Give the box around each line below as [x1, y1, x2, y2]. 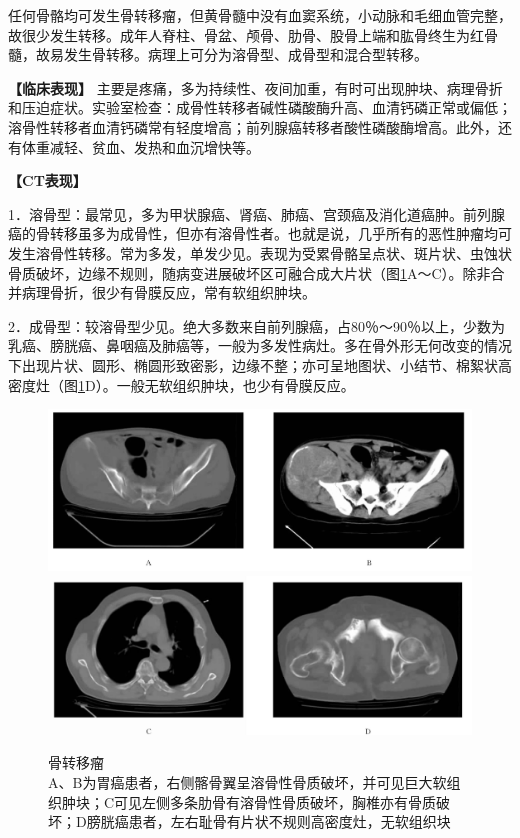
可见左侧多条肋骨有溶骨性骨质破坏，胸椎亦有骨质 [114, 791, 437, 812]
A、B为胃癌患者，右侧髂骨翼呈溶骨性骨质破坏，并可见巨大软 [48, 771, 447, 792]
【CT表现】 [8, 170, 87, 191]
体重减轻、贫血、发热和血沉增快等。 [21, 136, 260, 157]
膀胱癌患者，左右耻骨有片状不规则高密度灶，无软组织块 [86, 811, 451, 832]
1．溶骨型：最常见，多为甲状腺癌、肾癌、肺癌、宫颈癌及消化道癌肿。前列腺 [8, 203, 505, 224]
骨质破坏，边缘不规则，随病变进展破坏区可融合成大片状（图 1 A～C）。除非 [8, 262, 491, 283]
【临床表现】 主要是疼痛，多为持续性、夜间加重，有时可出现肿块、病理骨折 [8, 77, 503, 98]
